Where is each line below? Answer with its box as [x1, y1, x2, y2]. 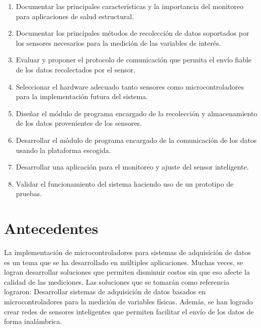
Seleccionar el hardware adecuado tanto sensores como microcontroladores [16, 81, 244, 92]
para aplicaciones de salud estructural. [16, 11, 134, 21]
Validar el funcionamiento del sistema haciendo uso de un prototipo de [16, 178, 234, 189]
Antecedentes [4, 218, 99, 238]
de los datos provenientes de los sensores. [16, 118, 142, 128]
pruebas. [16, 188, 42, 199]
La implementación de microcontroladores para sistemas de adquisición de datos [4, 247, 251, 258]
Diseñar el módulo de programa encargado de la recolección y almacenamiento [16, 108, 257, 118]
